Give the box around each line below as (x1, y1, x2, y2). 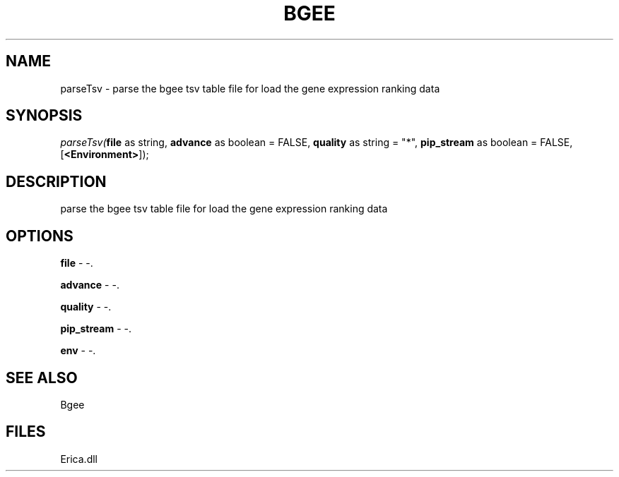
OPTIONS (6, 227, 73, 245)
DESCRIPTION (6, 172, 107, 191)
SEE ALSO (6, 368, 78, 387)
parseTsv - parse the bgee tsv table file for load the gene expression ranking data (60, 82, 440, 95)
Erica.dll (60, 452, 98, 465)
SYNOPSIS (6, 107, 83, 125)
